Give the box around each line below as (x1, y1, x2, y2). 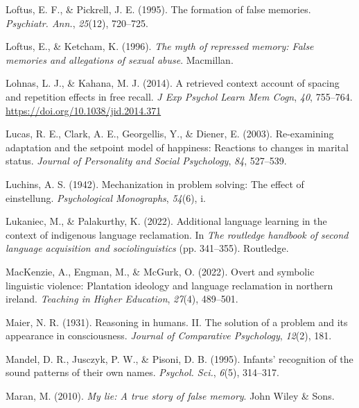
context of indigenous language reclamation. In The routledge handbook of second (6, 227, 349, 241)
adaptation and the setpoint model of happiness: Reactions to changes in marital (6, 139, 349, 154)
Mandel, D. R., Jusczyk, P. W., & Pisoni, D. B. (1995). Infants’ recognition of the (6, 351, 353, 366)
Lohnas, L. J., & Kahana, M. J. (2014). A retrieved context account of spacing (6, 76, 340, 90)
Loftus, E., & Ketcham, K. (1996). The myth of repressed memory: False (6, 39, 314, 53)
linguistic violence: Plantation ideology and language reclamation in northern (6, 278, 333, 292)
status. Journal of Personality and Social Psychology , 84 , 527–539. (6, 153, 287, 168)
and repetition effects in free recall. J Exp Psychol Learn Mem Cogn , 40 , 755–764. (6, 89, 353, 103)
